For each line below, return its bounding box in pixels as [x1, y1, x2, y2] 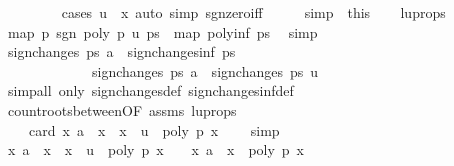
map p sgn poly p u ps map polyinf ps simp [7, 21, 318, 42]
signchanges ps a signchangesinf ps [7, 41, 236, 62]
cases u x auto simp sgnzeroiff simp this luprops [61, 2, 446, 22]
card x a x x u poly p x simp [28, 119, 280, 140]
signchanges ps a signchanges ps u [91, 60, 319, 81]
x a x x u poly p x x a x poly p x [7, 139, 305, 160]
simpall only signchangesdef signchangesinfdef [7, 80, 294, 101]
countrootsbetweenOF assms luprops [7, 99, 237, 120]
